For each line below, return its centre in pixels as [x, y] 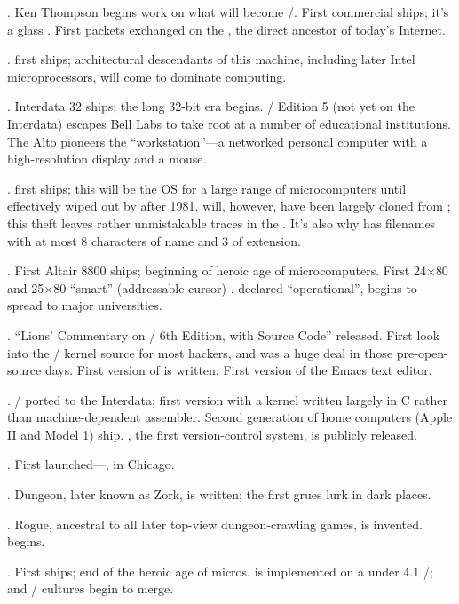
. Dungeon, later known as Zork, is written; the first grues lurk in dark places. [219, 494]
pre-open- [422, 352]
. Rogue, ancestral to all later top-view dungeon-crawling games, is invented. [215, 524]
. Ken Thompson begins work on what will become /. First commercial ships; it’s [228, 12]
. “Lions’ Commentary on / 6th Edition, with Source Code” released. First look [224, 334]
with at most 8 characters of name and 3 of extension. [154, 240]
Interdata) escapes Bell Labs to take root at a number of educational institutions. [229, 123]
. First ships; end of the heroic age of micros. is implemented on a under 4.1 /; [220, 571]
